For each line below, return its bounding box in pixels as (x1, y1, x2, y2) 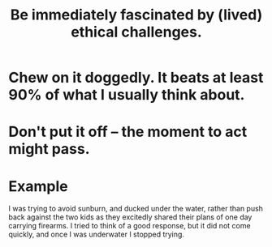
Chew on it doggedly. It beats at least (8, 69, 264, 87)
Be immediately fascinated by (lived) (10, 6, 263, 24)
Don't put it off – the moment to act (8, 123, 248, 141)
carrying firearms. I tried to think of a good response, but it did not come (8, 221, 251, 231)
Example (8, 177, 68, 195)
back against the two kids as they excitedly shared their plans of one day (8, 212, 253, 222)
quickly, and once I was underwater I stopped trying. (8, 229, 185, 240)
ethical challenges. (70, 23, 203, 41)
